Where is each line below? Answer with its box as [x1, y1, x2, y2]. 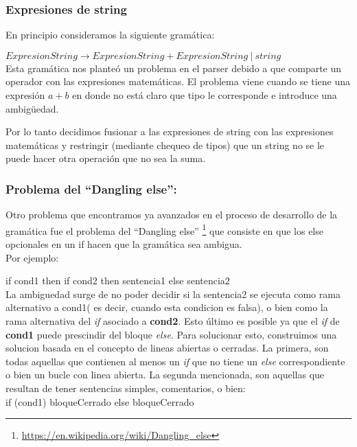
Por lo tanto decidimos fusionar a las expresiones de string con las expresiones [5, 124, 334, 139]
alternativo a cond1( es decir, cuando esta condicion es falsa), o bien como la [5, 300, 328, 314]
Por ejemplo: [5, 250, 59, 264]
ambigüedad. [5, 101, 59, 115]
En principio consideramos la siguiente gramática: [5, 27, 215, 42]
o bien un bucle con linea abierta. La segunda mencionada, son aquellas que [5, 367, 325, 382]
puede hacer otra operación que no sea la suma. [5, 151, 206, 165]
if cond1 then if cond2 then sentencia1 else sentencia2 [5, 273, 230, 288]
